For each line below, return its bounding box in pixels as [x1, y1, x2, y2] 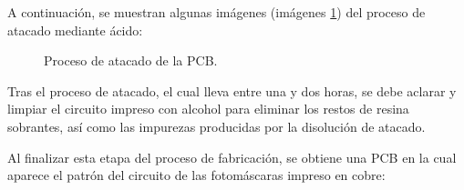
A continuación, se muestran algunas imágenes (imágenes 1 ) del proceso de [7, 3, 426, 21]
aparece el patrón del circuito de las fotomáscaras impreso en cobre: [7, 165, 386, 185]
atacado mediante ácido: [7, 20, 143, 39]
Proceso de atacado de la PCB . [44, 51, 218, 70]
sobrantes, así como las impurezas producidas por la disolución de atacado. [7, 116, 426, 135]
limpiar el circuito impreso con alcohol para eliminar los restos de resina [7, 99, 409, 118]
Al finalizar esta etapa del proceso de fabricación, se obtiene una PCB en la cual [7, 147, 457, 166]
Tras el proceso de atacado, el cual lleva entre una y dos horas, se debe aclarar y [7, 81, 457, 100]
